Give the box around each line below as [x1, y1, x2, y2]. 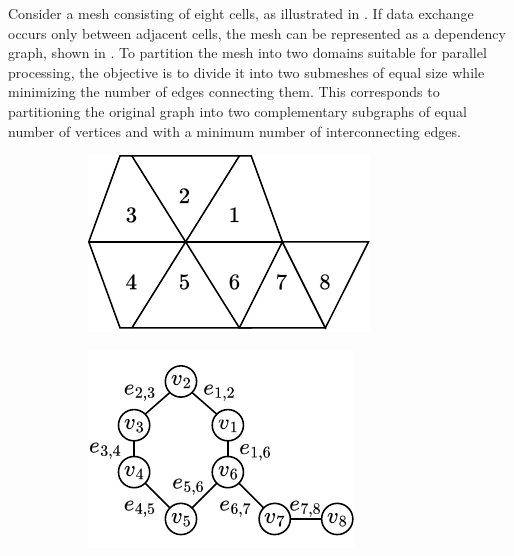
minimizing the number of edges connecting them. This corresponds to [8, 81, 440, 102]
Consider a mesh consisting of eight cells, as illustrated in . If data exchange [8, 3, 474, 23]
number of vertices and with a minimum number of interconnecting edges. [8, 120, 461, 141]
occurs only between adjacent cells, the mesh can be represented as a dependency [8, 22, 506, 43]
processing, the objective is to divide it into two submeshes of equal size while [8, 61, 485, 82]
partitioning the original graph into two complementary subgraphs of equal [8, 100, 467, 121]
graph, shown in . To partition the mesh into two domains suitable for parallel [8, 42, 487, 63]
